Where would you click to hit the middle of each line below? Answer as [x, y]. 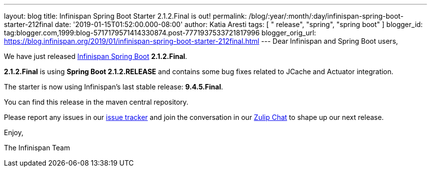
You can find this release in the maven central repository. [96, 102]
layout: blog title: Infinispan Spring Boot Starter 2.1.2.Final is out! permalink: [125, 16]
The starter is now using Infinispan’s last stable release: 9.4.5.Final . [114, 87]
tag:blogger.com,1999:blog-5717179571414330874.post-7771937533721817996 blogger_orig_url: [160, 33]
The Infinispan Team [37, 148]
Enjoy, [14, 132]
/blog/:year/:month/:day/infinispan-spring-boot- [326, 16]
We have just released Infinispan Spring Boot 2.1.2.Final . [96, 56]
